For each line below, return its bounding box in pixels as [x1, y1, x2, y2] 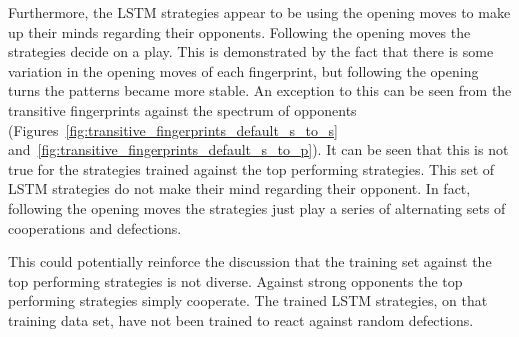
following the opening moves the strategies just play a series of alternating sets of [8, 197, 506, 218]
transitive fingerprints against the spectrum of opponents [8, 99, 357, 120]
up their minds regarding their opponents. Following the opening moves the [8, 21, 471, 42]
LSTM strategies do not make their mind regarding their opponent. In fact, [8, 178, 471, 199]
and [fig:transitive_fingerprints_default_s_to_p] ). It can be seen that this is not [8, 139, 509, 160]
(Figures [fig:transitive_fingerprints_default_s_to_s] [8, 119, 338, 140]
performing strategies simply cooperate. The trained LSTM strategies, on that [8, 290, 488, 311]
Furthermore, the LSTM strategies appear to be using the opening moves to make [8, 2, 511, 22]
